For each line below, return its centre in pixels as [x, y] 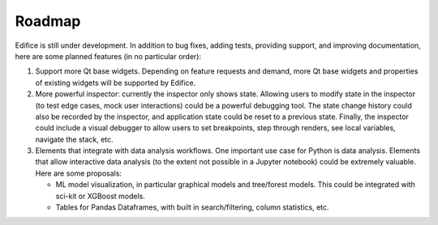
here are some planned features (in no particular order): [108, 56]
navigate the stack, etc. [74, 139]
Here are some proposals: [78, 173]
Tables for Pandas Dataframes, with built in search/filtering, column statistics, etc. [192, 207]
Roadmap [48, 21]
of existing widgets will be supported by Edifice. [116, 83]
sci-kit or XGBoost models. [100, 196]
